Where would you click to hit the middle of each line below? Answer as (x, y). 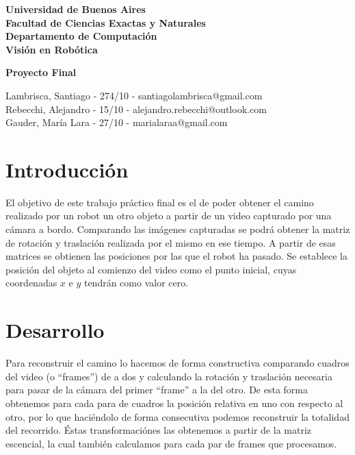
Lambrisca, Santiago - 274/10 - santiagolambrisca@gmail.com (134, 95)
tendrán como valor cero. (136, 283)
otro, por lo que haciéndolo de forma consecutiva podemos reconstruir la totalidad (177, 416)
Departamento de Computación (81, 36)
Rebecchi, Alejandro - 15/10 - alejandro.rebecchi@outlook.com (136, 109)
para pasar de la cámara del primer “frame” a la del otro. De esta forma (157, 390)
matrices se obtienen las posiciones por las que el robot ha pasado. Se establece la (177, 256)
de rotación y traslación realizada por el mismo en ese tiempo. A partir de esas (171, 242)
